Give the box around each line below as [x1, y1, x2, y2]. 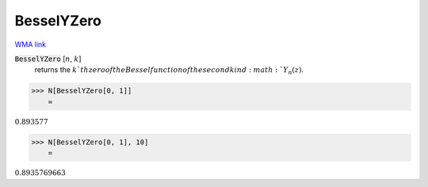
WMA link [14, 40, 47, 49]
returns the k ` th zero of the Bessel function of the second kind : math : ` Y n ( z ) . [34, 65, 304, 77]
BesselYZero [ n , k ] [14, 54, 82, 63]
